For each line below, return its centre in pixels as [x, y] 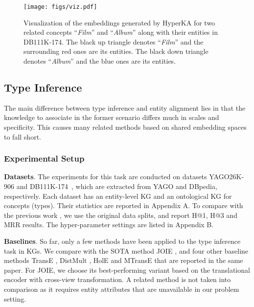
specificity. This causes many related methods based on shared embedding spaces [125, 127]
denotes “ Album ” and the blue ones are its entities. [100, 61]
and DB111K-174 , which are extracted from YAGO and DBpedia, [117, 186]
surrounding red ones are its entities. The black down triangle [116, 51]
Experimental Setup [44, 158]
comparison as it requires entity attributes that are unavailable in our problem [122, 289]
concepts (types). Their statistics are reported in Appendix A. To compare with [124, 205]
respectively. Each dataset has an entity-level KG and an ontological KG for [118, 196]
